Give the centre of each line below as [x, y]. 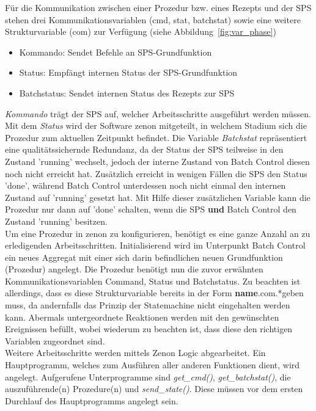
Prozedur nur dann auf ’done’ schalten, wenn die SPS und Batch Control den [151, 209]
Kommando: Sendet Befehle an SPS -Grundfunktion [116, 52]
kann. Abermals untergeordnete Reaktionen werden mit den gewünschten [142, 317]
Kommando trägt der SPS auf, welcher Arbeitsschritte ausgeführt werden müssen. [158, 113]
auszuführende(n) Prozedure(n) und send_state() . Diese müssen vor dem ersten [154, 389]
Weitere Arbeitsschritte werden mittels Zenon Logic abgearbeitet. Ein [135, 353]
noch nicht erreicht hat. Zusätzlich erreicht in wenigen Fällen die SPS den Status [156, 173]
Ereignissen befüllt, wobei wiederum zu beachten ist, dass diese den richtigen [149, 329]
